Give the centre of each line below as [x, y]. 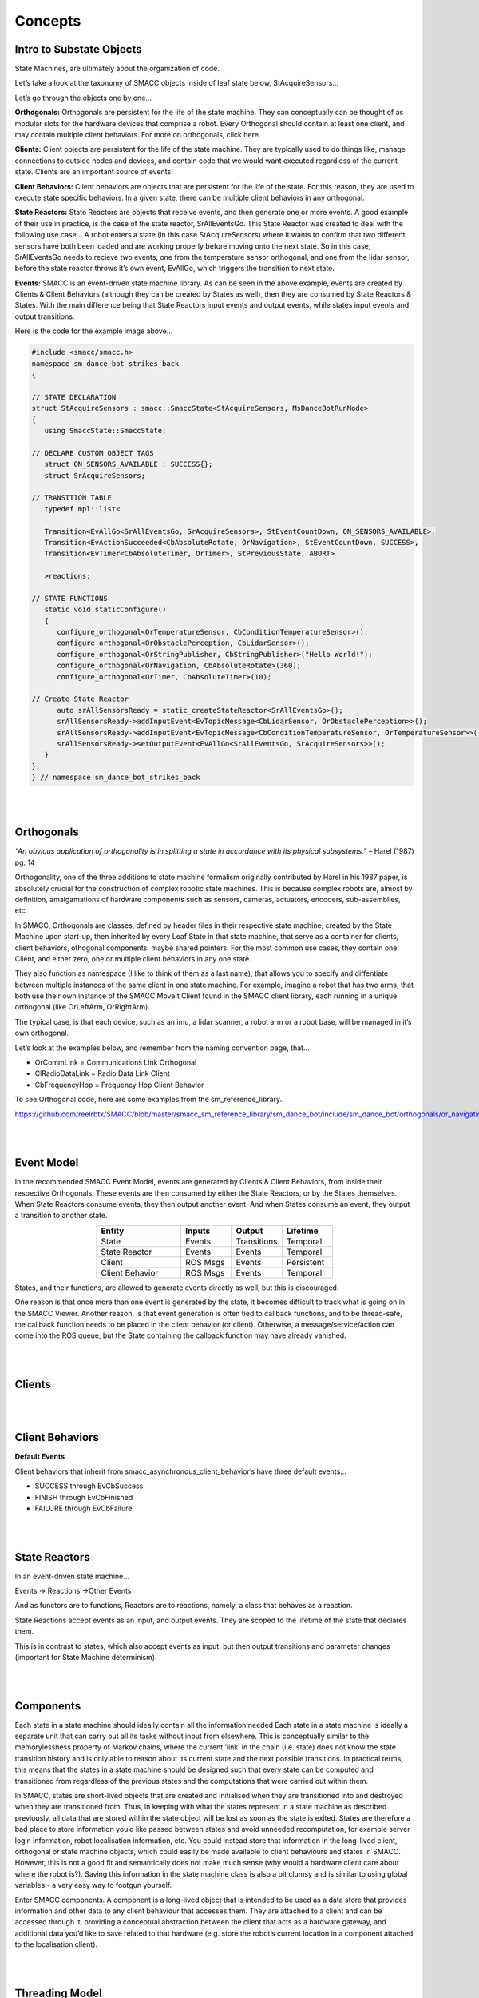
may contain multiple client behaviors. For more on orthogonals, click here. [138, 135]
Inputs [198, 1231]
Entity [113, 1231]
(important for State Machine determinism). [86, 1657]
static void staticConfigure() [105, 610]
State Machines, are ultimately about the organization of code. [117, 69]
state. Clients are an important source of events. [94, 172]
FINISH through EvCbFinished [84, 1497]
